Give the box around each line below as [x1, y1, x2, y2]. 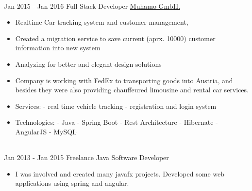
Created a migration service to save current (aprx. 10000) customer [15, 33, 216, 43]
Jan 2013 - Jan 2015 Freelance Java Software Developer [4, 152, 169, 162]
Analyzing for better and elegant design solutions [15, 59, 162, 69]
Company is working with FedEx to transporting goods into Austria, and [15, 75, 233, 85]
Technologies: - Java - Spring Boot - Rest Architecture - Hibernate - [15, 117, 218, 127]
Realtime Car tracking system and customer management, [15, 17, 188, 27]
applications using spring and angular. [15, 178, 129, 188]
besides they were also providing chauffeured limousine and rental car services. [15, 85, 249, 95]
